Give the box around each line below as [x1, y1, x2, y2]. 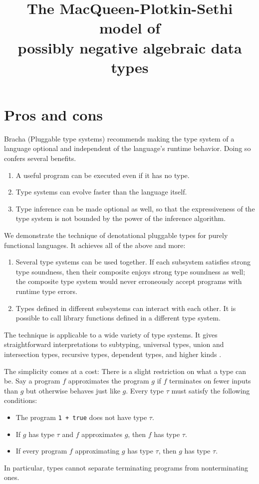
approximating [75, 445, 120, 456]
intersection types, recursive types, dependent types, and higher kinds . [4, 348, 222, 359]
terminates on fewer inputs [169, 375, 251, 386]
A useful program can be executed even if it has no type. [15, 169, 190, 180]
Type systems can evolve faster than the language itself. [15, 186, 187, 197]
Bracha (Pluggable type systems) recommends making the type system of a [4, 133, 235, 143]
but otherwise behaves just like [26, 385, 120, 395]
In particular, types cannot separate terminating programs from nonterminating [4, 462, 249, 472]
